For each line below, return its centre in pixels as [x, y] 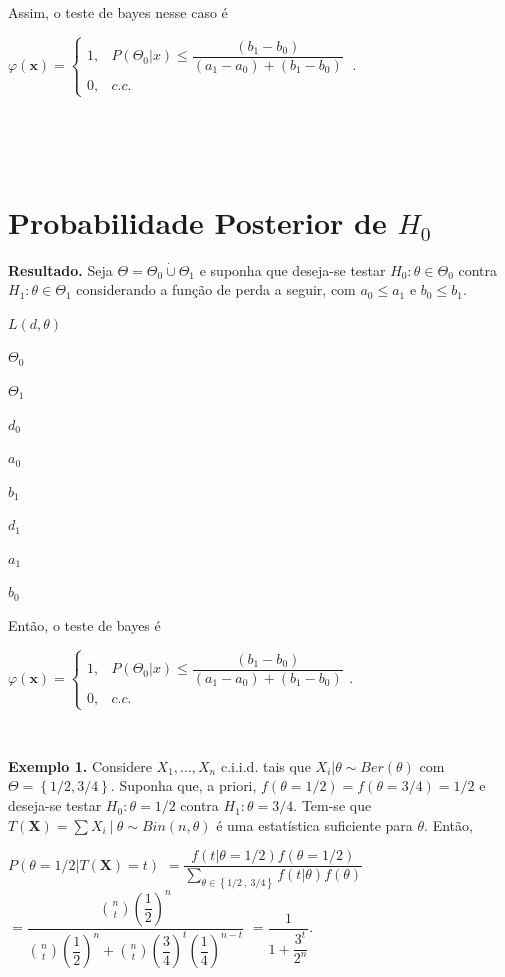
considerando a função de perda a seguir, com [216, 289]
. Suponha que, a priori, [183, 785]
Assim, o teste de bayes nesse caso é [118, 12]
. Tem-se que [332, 805]
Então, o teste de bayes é [84, 625]
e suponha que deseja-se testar [292, 269]
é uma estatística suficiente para [314, 824]
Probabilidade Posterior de [197, 221]
